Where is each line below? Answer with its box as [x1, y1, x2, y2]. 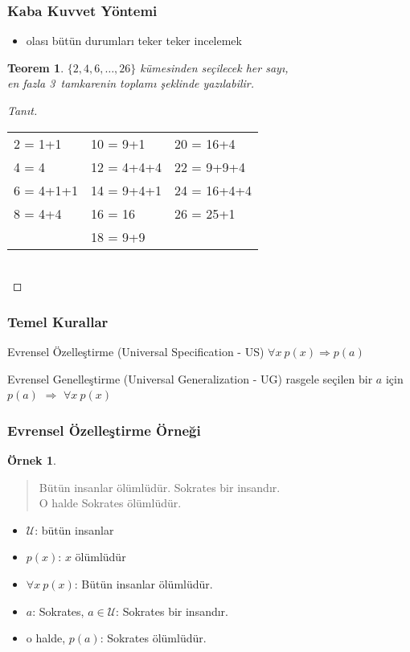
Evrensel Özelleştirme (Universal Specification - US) [7, 343, 264, 359]
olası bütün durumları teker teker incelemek [26, 32, 242, 49]
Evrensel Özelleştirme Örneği [7, 420, 201, 440]
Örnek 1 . [7, 452, 56, 468]
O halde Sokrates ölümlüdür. [39, 494, 182, 511]
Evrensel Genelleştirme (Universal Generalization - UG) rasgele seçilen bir [7, 370, 373, 387]
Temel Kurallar [7, 311, 109, 331]
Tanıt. [7, 102, 38, 118]
